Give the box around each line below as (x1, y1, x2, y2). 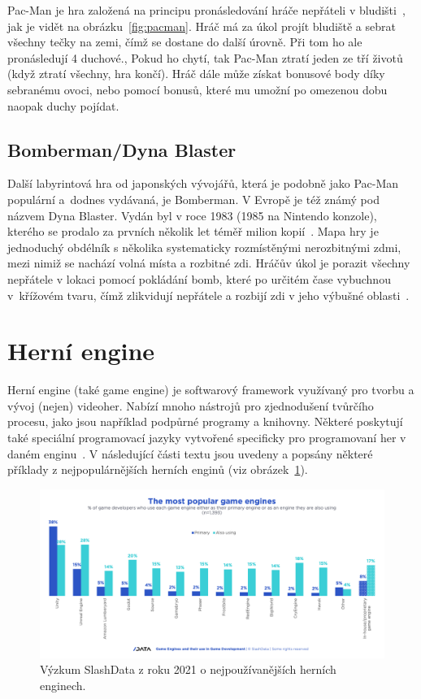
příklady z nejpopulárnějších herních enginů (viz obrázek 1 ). (7, 461, 308, 478)
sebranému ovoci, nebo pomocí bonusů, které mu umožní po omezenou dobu (7, 80, 388, 98)
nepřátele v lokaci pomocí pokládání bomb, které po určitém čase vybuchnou (7, 270, 391, 287)
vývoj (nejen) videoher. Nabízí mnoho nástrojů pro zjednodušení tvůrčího (7, 397, 374, 414)
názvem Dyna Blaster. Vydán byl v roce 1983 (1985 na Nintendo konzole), (7, 206, 377, 224)
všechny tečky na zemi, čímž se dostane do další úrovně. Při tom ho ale (7, 33, 362, 50)
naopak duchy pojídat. (7, 97, 119, 114)
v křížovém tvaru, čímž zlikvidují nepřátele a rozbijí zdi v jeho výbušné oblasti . (7, 286, 410, 303)
